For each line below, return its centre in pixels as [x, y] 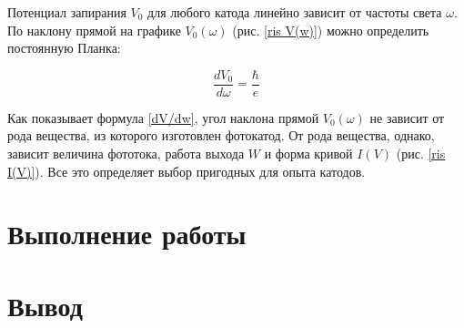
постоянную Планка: [64, 48]
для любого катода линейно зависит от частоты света [295, 12]
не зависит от [407, 117]
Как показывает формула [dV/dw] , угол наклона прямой [163, 117]
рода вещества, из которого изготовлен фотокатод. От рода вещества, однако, [221, 135]
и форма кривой [308, 154]
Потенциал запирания [67, 12]
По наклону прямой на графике [94, 30]
